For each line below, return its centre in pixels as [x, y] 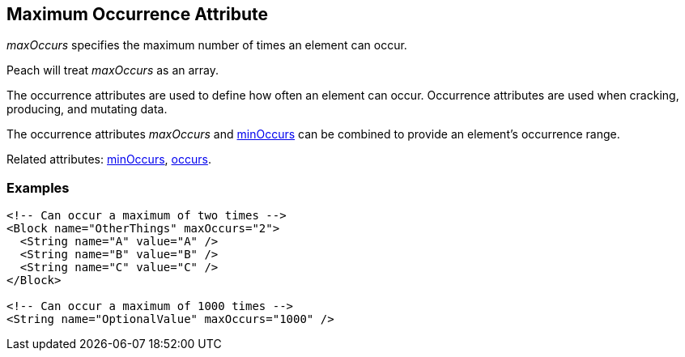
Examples [38, 187]
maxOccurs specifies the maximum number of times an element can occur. [207, 45]
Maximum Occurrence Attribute [138, 14]
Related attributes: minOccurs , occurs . [109, 159]
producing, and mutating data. [87, 109]
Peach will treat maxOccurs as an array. [113, 70]
